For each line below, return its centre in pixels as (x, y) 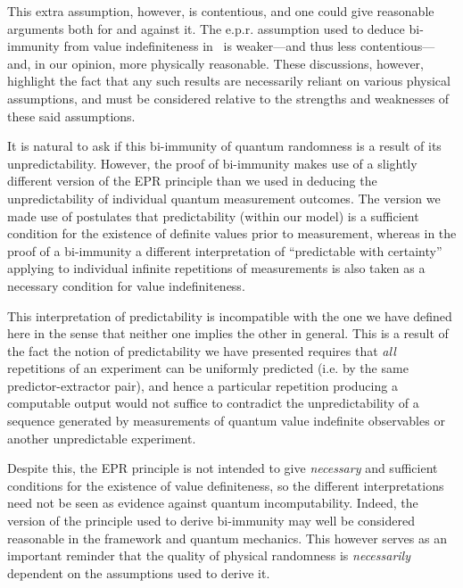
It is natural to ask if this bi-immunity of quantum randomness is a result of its (224, 146)
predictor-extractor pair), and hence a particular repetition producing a (203, 385)
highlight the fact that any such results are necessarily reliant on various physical (229, 81)
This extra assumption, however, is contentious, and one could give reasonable (221, 11)
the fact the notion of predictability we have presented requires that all (202, 350)
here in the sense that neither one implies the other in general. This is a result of (228, 333)
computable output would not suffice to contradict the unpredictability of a (213, 403)
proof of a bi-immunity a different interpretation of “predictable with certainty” (225, 250)
